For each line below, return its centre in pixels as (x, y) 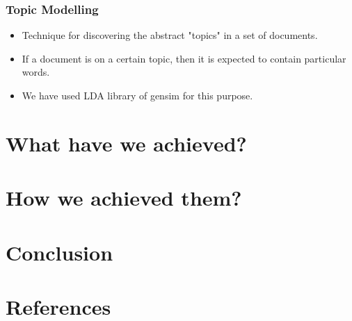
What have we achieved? (126, 143)
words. (36, 72)
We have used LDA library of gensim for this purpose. (137, 95)
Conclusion (59, 252)
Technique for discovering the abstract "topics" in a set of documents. (170, 35)
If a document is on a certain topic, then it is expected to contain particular (184, 58)
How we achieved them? (124, 198)
